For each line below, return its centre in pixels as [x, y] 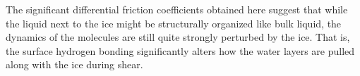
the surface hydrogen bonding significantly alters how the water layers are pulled [180, 50]
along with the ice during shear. [74, 64]
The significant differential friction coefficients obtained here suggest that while [177, 9]
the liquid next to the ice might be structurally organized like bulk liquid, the [174, 23]
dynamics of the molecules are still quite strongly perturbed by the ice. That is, [178, 37]
